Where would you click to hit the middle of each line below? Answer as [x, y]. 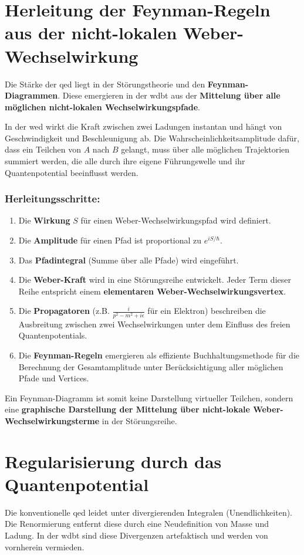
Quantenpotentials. [53, 335]
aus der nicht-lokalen [91, 33]
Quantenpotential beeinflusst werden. [72, 172]
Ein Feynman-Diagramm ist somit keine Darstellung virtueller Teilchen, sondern [149, 397]
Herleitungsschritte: [53, 199]
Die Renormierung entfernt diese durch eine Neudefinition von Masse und [137, 524]
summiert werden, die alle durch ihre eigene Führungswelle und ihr [125, 161]
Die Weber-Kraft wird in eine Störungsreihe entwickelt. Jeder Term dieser [155, 280]
